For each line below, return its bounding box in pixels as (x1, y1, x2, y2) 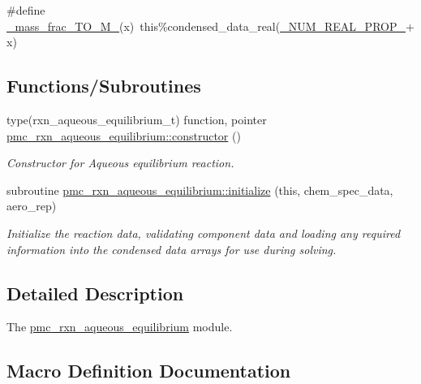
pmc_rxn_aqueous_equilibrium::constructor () (6, 127, 241, 144)
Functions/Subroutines (6, 73, 201, 98)
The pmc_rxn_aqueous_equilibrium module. (6, 318, 233, 335)
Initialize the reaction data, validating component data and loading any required (6, 224, 401, 241)
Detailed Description (6, 280, 184, 305)
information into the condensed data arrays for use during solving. (6, 240, 337, 257)
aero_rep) (6, 197, 57, 214)
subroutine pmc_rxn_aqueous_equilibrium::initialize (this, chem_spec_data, (6, 181, 393, 198)
